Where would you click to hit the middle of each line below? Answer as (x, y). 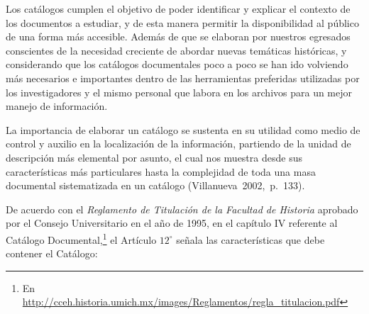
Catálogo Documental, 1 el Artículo (81, 238)
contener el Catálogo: (52, 253)
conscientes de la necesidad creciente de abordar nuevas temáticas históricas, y (176, 50)
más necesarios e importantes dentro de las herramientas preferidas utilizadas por (183, 78)
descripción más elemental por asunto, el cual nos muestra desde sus (154, 157)
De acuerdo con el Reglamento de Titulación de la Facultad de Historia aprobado (182, 209)
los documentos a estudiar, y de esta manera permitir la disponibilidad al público (182, 22)
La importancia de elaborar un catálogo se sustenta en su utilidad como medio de (183, 129)
